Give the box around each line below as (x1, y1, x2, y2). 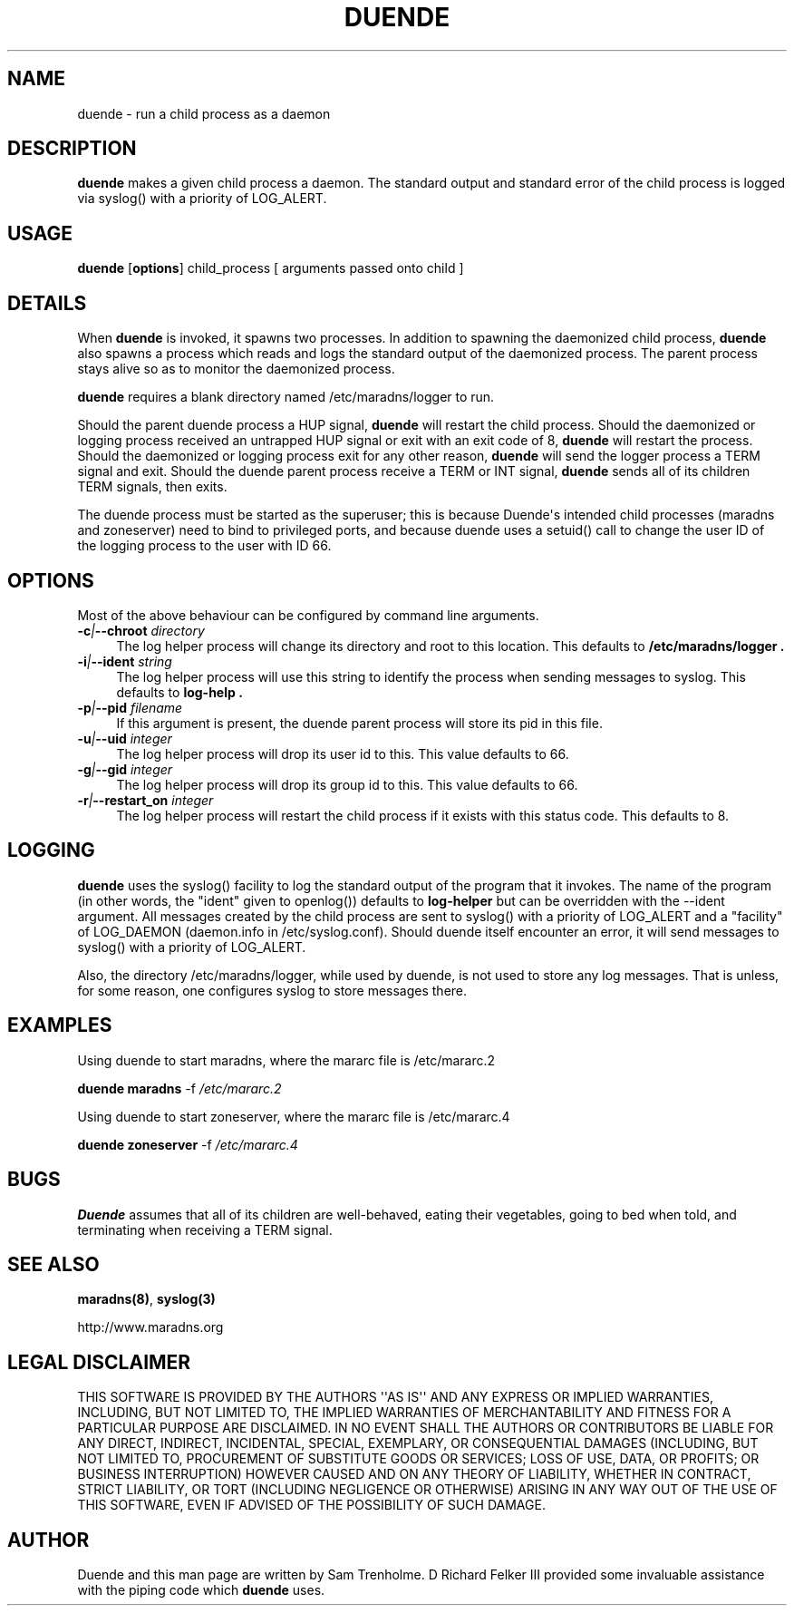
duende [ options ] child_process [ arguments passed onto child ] (77, 260, 464, 277)
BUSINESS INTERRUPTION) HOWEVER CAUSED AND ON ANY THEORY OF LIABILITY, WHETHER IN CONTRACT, (77, 1466, 751, 1482)
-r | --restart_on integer (77, 792, 214, 808)
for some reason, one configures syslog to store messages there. (77, 982, 468, 998)
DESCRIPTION (7, 137, 137, 160)
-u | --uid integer (77, 730, 172, 746)
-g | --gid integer (77, 761, 173, 777)
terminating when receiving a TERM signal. (77, 1221, 333, 1238)
